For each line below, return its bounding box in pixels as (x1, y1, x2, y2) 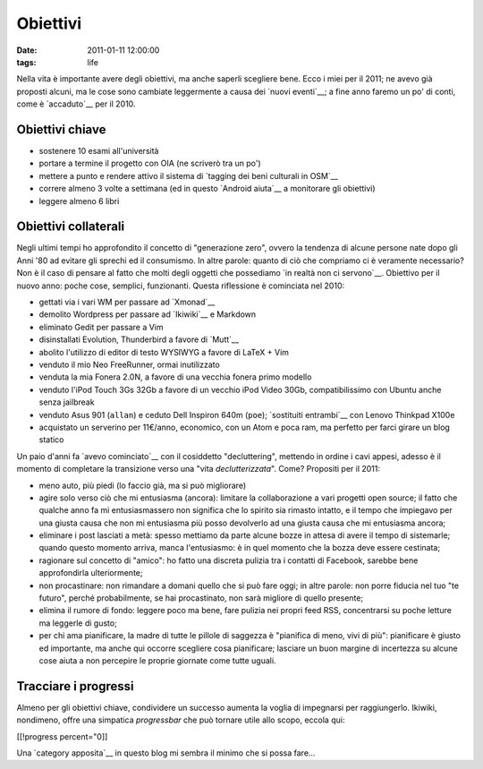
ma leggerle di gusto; (38, 618, 118, 628)
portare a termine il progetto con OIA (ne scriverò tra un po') (38, 158, 261, 169)
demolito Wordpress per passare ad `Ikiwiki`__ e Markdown (38, 309, 257, 320)
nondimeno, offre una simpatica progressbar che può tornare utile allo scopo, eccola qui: (16, 714, 345, 725)
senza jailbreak (38, 397, 95, 407)
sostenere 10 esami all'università (38, 146, 159, 157)
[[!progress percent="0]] (16, 731, 108, 742)
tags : (16, 56, 37, 67)
